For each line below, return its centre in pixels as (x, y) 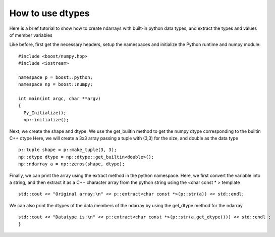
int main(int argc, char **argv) (60, 99)
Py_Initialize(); (45, 113)
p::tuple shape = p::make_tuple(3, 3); (68, 150)
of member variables (31, 35)
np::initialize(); (46, 120)
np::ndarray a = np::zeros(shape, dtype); (72, 164)
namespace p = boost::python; (56, 77)
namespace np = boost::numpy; (56, 84)
